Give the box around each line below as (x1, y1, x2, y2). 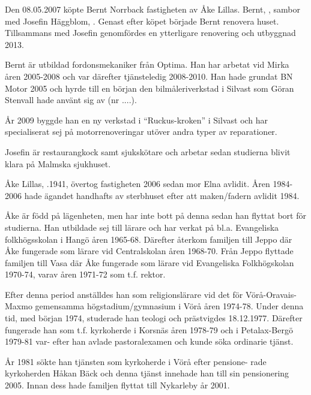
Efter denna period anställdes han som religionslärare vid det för (5, 288, 243, 300)
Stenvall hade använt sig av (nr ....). (5, 94, 137, 106)
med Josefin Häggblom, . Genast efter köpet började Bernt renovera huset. (5, 14, 279, 27)
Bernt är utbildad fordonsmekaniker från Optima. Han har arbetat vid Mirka (5, 58, 289, 71)
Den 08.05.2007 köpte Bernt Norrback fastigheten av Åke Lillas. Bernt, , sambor (5, 3, 300, 15)
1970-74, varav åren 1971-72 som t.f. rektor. (5, 268, 166, 281)
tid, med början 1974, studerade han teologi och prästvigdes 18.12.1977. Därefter (5, 312, 303, 324)
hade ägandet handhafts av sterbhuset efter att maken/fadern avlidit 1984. (24, 189, 300, 201)
